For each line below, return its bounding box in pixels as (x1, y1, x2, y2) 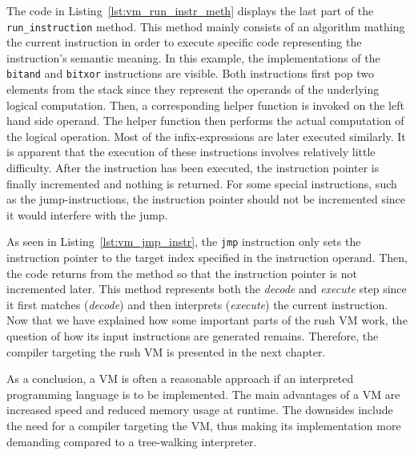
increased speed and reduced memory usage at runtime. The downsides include (6, 401, 393, 418)
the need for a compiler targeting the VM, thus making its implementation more (6, 417, 401, 434)
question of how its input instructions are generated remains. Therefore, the (6, 328, 379, 344)
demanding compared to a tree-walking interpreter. (6, 433, 257, 449)
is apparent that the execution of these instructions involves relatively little (6, 143, 376, 160)
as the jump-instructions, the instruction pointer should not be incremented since (6, 191, 406, 207)
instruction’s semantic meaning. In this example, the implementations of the (6, 49, 380, 66)
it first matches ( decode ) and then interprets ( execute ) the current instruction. (6, 296, 388, 312)
